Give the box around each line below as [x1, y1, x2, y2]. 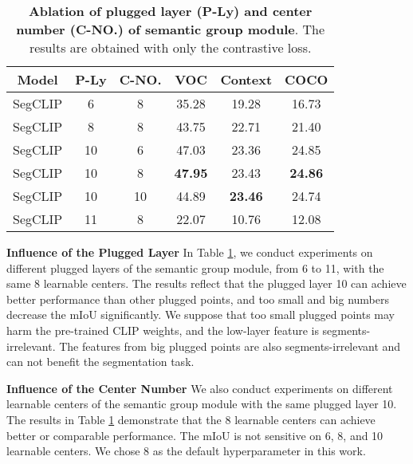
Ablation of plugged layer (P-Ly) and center [28, 2, 313, 20]
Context [220, 70, 273, 88]
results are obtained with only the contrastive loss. [29, 38, 312, 57]
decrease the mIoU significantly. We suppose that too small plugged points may [6, 306, 395, 323]
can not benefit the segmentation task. [6, 353, 195, 370]
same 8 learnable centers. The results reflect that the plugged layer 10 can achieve [6, 275, 407, 292]
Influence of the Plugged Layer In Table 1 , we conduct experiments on [6, 244, 373, 260]
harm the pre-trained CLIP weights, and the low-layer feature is [6, 321, 319, 338]
